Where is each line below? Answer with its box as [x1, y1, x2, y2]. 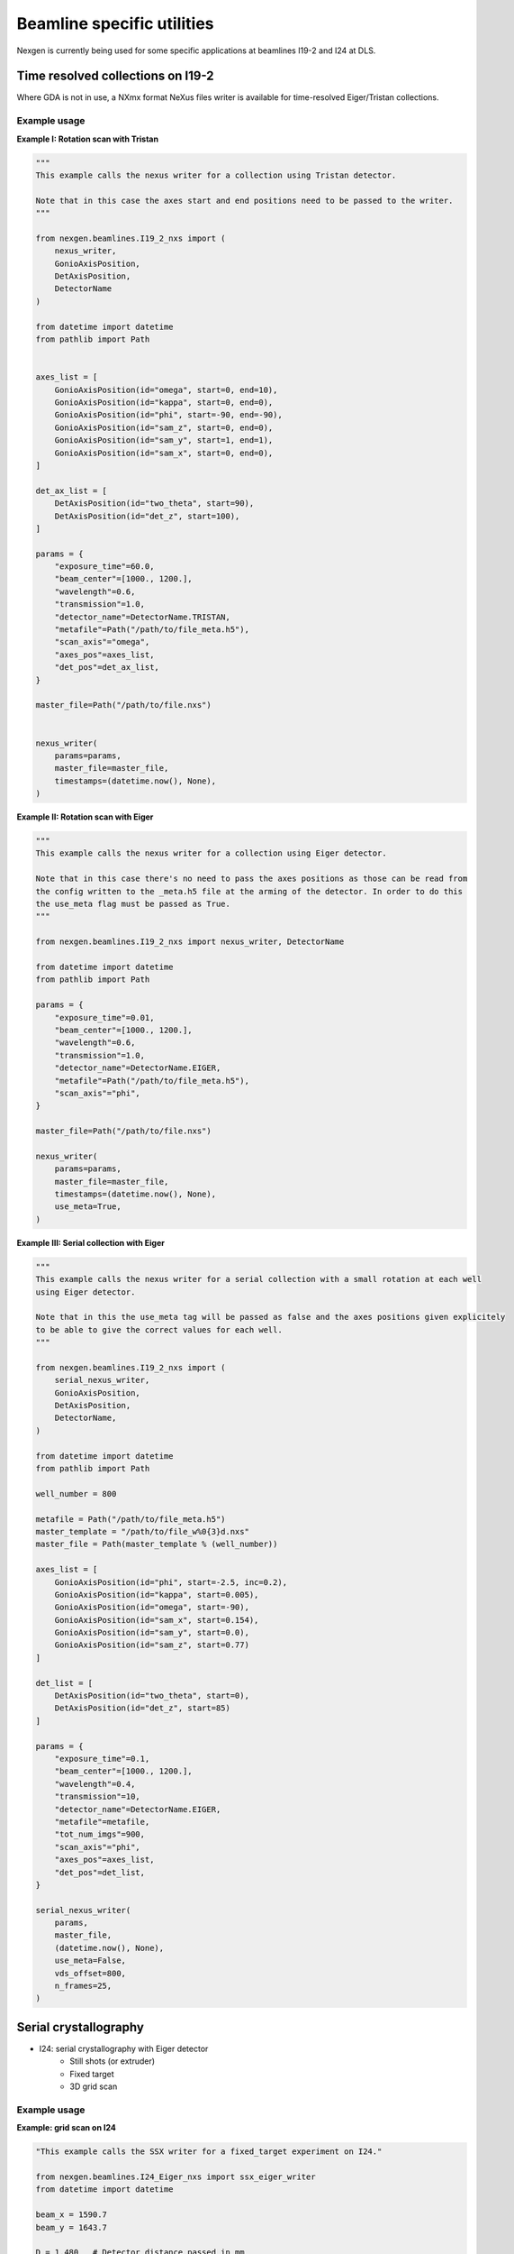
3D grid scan [69, 2081, 118, 2092]
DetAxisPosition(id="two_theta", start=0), [54, 1690, 249, 1701]
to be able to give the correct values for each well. [35, 1324, 283, 1334]
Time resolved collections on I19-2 [16, 69, 215, 84]
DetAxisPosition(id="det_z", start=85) [54, 1703, 231, 1713]
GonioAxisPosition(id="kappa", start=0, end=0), [54, 398, 274, 408]
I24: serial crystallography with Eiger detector [39, 2043, 209, 2054]
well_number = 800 [35, 1489, 117, 1498]
